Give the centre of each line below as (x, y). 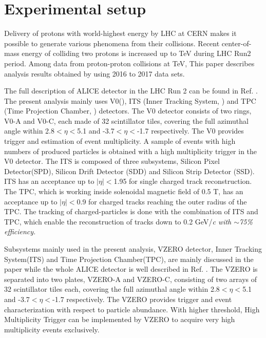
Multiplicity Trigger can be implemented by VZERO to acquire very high (120, 319)
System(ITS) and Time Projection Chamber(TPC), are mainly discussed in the (129, 259)
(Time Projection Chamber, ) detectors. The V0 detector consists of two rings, (128, 111)
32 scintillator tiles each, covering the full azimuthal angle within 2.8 (112, 289)
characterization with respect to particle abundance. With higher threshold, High (132, 309)
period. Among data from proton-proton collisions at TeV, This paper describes (129, 63)
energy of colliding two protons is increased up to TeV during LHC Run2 (136, 53)
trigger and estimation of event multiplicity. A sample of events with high (120, 141)
